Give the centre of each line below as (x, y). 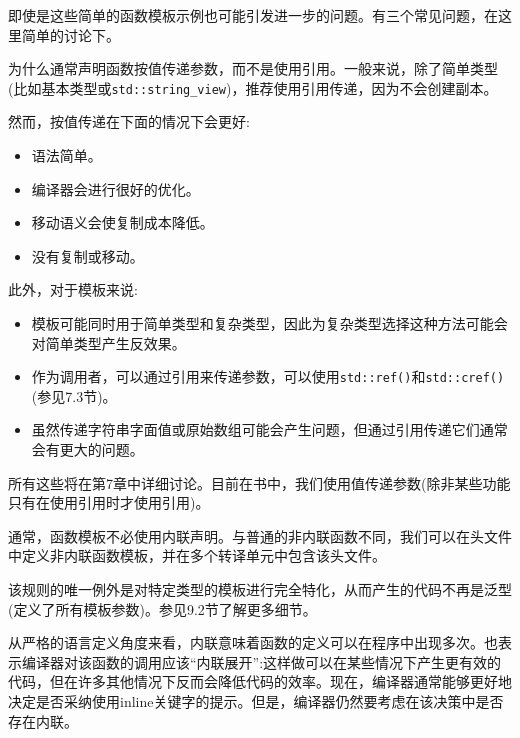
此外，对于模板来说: (73, 289)
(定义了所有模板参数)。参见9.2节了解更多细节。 (162, 608)
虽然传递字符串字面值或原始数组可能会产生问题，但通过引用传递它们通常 (269, 429)
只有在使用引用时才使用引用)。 (109, 502)
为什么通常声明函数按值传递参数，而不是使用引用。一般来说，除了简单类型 (253, 68)
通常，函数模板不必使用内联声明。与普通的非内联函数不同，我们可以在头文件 (260, 535)
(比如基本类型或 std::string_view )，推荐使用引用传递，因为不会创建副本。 (253, 87)
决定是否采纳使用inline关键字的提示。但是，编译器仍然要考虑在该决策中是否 (256, 700)
